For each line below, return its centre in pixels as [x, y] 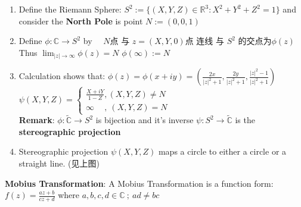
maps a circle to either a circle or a [222, 151]
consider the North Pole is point [81, 21]
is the [245, 120]
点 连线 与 [204, 41]
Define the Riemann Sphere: [70, 9]
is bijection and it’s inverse [145, 120]
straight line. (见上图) [59, 163]
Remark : [37, 120]
